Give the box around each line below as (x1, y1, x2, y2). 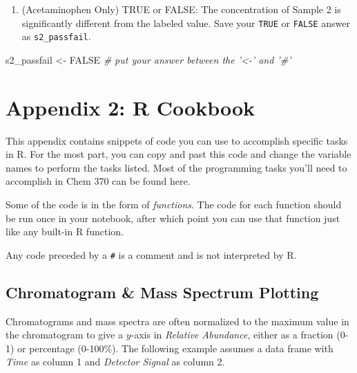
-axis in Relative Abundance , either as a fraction (131, 327, 334, 342)
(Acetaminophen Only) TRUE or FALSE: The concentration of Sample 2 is (21, 2, 341, 16)
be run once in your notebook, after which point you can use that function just (6, 210, 340, 225)
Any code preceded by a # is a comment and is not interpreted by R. (6, 247, 297, 262)
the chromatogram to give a (6, 327, 124, 342)
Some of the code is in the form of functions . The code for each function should (6, 197, 342, 211)
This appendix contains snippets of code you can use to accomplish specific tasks (6, 133, 348, 147)
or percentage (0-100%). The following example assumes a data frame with (17, 340, 334, 355)
